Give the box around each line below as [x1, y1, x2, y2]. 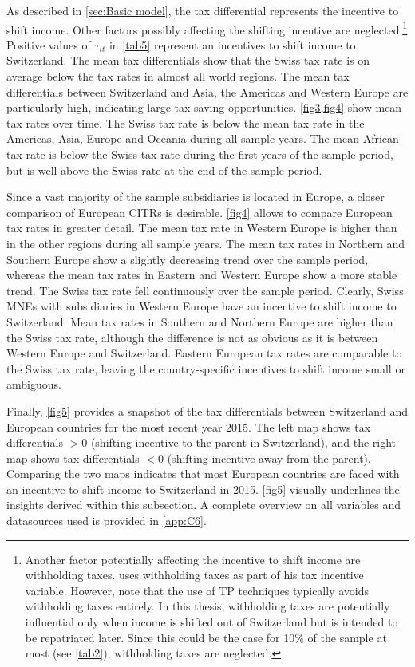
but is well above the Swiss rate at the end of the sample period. [6, 161, 322, 178]
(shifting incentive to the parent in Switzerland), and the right [90, 434, 397, 451]
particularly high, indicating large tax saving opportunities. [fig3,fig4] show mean [6, 99, 402, 116]
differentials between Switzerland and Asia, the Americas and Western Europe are [6, 83, 409, 100]
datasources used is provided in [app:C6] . [6, 512, 207, 529]
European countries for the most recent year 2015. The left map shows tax [6, 418, 371, 435]
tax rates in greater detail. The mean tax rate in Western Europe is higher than [6, 219, 397, 236]
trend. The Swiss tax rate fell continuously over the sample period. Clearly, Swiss [6, 282, 404, 298]
